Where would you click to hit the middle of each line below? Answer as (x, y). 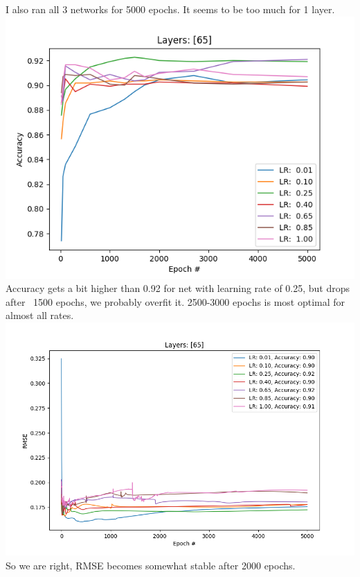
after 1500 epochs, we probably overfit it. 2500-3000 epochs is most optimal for (175, 301)
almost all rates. (40, 315)
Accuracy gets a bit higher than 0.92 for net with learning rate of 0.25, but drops (178, 288)
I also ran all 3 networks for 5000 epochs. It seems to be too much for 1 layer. (170, 9)
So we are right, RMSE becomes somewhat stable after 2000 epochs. (151, 565)
